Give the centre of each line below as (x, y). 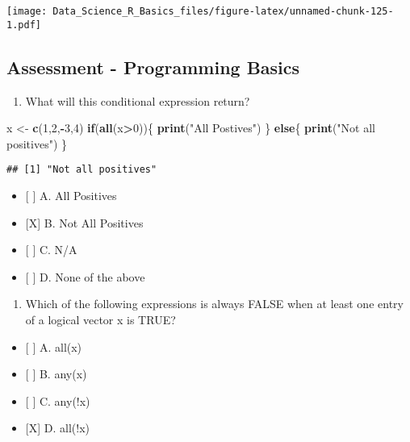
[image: (27, 11)
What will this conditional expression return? (138, 100)
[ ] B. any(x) (56, 374)
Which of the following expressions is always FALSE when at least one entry (214, 304)
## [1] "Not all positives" (82, 170)
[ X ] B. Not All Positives (84, 222)
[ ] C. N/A (51, 250)
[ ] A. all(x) (54, 346)
